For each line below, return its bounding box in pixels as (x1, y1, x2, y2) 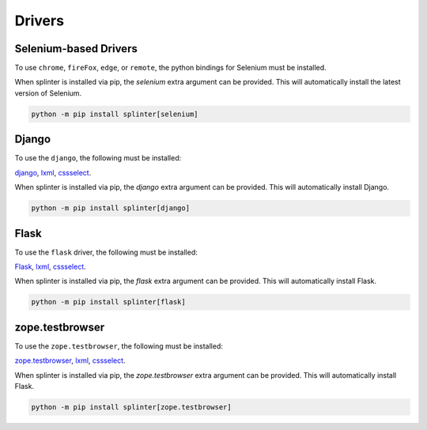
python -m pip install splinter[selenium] (31, 109, 198, 119)
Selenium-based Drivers (14, 42, 138, 55)
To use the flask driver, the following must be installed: (14, 247, 198, 257)
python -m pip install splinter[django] (31, 204, 190, 213)
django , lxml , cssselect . (14, 168, 92, 177)
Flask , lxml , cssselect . (14, 262, 86, 271)
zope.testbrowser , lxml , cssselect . (14, 356, 126, 365)
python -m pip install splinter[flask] (31, 297, 186, 307)
